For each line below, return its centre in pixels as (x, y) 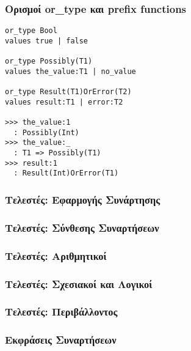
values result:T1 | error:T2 (64, 102)
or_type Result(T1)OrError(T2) (68, 92)
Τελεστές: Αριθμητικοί (56, 255)
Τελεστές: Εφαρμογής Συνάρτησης (83, 199)
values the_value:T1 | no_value (70, 71)
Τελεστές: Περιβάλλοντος (61, 312)
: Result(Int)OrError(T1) (66, 173)
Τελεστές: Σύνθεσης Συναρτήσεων (82, 227)
